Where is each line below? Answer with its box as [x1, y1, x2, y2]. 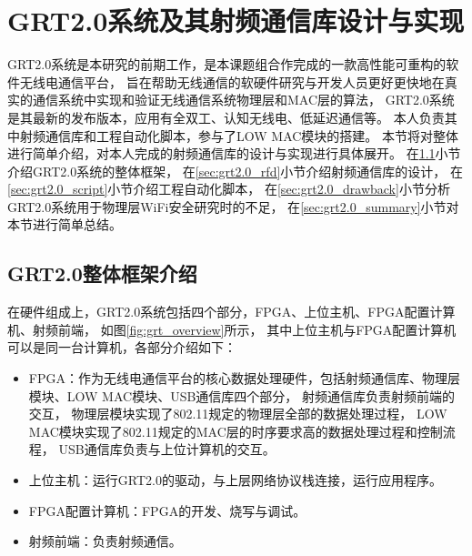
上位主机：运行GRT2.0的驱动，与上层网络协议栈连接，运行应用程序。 [28, 470, 442, 490]
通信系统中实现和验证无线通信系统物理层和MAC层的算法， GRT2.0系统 [32, 90, 455, 109]
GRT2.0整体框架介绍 [7, 259, 197, 288]
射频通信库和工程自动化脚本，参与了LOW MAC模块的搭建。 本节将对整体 [19, 126, 459, 145]
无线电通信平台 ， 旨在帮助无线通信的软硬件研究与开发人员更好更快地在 [19, 72, 445, 91]
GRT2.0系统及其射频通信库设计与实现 [7, 2, 465, 39]
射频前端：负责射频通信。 [28, 531, 182, 551]
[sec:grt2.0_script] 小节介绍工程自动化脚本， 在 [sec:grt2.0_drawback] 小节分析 [7, 179, 450, 198]
